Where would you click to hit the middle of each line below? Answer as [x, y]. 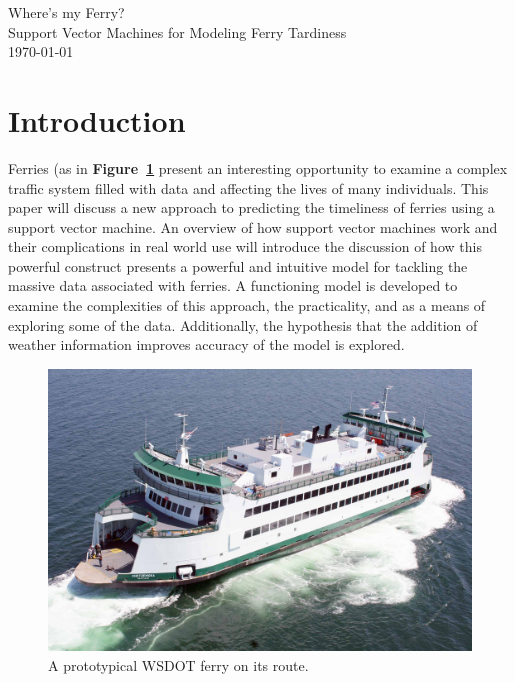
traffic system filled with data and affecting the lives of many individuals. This [248, 187]
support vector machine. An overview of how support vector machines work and [253, 226]
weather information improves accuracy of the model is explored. [206, 344]
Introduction [97, 119]
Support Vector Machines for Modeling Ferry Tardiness [177, 31]
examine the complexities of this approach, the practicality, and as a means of [247, 305]
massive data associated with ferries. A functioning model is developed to [233, 285]
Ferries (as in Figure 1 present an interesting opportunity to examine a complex [258, 167]
